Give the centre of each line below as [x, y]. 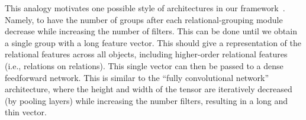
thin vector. [26, 112]
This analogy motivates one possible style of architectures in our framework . [145, 8]
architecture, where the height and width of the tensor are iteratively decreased [149, 89]
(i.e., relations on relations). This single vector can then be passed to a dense [144, 65]
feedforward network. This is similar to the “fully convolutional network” [137, 77]
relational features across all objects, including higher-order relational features [146, 54]
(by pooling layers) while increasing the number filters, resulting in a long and [146, 100]
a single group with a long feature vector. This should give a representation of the [153, 42]
